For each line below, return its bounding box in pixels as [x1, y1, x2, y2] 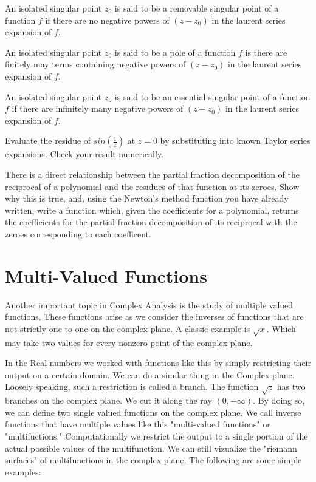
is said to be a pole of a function [114, 46, 236, 58]
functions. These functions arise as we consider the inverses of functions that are [5, 310, 304, 323]
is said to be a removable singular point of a [114, 2, 279, 14]
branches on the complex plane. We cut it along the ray [5, 394, 212, 407]
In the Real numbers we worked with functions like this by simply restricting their [5, 356, 311, 369]
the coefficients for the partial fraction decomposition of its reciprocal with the [5, 216, 297, 228]
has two [276, 380, 306, 393]
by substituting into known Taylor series [160, 134, 311, 147]
